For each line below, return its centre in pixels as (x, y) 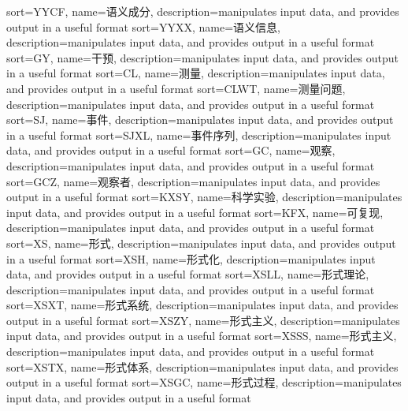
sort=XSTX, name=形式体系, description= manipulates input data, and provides (202, 366)
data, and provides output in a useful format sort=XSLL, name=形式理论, (188, 274)
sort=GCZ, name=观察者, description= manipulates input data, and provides (193, 181)
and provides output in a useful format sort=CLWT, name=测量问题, (176, 88)
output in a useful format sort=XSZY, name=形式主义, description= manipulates (203, 320)
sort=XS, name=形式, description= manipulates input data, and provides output (201, 243)
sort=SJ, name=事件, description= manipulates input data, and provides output (200, 120)
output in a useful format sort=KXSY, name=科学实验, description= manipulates (204, 197)
